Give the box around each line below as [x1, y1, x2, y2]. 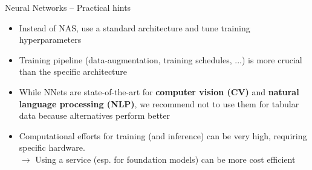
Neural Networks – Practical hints [5, 1, 131, 13]
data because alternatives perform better [19, 109, 170, 122]
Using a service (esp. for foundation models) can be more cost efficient [35, 153, 296, 165]
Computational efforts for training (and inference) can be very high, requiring [19, 129, 307, 142]
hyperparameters [19, 33, 82, 46]
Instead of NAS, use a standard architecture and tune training [19, 21, 250, 34]
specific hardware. [19, 141, 85, 154]
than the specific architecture [19, 65, 128, 78]
